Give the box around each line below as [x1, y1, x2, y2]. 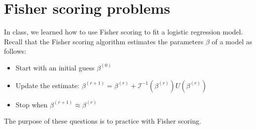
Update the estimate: [15, 80, 79, 90]
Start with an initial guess [15, 62, 95, 72]
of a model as [212, 36, 253, 46]
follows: [4, 46, 27, 56]
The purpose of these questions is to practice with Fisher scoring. [4, 116, 201, 126]
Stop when [15, 99, 48, 109]
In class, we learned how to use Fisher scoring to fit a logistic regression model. [4, 27, 243, 37]
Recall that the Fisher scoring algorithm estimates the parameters [4, 36, 204, 46]
